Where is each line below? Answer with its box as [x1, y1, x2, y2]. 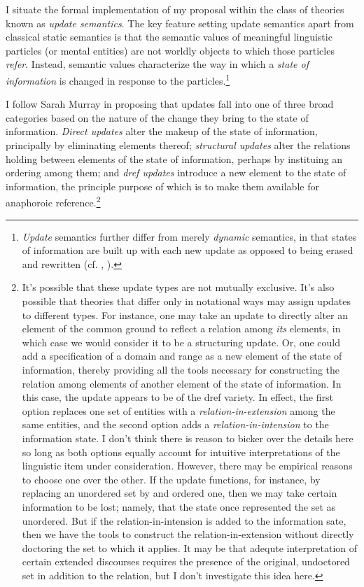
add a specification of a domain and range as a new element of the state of [22, 348, 342, 363]
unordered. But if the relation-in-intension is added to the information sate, [22, 513, 346, 528]
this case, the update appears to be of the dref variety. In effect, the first [22, 390, 333, 404]
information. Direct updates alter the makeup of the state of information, [6, 124, 318, 139]
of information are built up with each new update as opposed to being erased [22, 243, 353, 257]
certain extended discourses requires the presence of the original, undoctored [22, 554, 350, 569]
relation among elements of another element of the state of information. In [22, 376, 342, 390]
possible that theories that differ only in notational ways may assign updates [22, 294, 351, 308]
